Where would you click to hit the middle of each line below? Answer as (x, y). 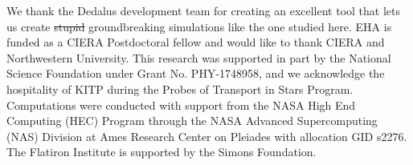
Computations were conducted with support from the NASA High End (181, 105)
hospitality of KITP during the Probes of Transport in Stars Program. (180, 89)
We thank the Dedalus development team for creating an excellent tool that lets (204, 10)
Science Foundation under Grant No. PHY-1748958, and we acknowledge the (196, 73)
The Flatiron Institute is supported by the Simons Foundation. (162, 152)
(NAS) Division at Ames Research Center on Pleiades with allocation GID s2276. (207, 136)
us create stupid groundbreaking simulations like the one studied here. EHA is (199, 26)
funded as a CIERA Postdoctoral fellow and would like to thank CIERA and (196, 42)
